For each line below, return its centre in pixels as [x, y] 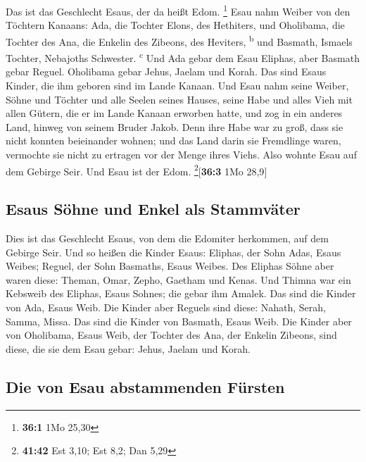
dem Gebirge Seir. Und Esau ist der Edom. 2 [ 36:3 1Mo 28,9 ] [137, 170]
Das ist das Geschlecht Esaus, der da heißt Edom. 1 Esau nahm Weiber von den [178, 10]
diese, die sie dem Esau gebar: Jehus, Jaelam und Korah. [128, 348]
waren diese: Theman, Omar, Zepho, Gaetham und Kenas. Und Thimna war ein [178, 279]
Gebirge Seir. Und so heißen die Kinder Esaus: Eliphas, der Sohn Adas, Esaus [173, 252]
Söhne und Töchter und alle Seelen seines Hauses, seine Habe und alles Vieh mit [179, 99]
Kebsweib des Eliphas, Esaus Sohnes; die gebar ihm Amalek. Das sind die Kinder [181, 293]
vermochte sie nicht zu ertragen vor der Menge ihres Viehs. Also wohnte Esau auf [181, 154]
